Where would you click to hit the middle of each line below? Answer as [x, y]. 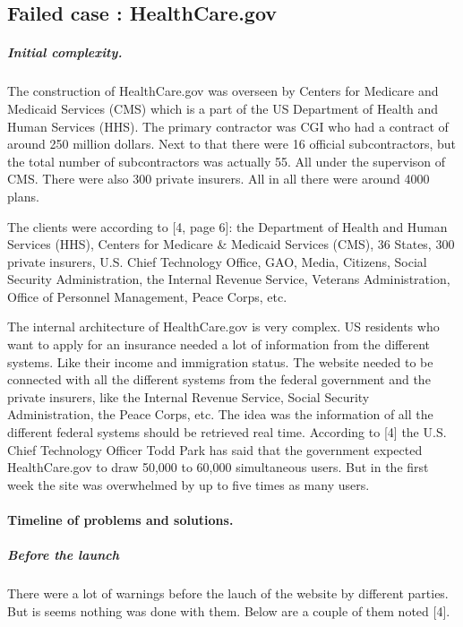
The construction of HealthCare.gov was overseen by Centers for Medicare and [223, 91]
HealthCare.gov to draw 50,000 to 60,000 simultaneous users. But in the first [218, 467]
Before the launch [64, 555]
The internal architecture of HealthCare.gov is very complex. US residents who [223, 326]
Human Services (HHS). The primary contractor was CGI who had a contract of [228, 126]
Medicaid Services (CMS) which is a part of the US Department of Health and [223, 108]
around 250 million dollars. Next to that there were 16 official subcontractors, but [231, 144]
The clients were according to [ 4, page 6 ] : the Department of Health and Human [227, 226]
